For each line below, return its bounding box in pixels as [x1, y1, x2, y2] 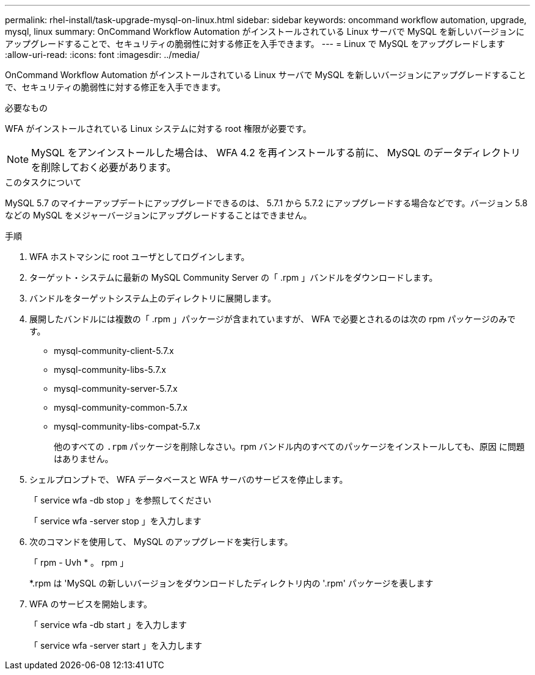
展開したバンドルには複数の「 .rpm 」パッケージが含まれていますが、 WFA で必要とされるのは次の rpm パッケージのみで [29, 314, 516, 324]
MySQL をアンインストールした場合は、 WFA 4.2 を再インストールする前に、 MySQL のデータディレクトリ [31, 146, 521, 159]
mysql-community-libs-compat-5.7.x [54, 421, 200, 431]
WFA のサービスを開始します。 [29, 599, 152, 609]
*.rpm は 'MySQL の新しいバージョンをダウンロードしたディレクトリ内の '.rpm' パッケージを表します [29, 578, 434, 588]
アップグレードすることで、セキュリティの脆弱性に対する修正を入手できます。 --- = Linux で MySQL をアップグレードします [5, 38, 505, 49]
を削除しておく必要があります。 [31, 161, 177, 173]
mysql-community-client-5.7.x [54, 345, 174, 356]
